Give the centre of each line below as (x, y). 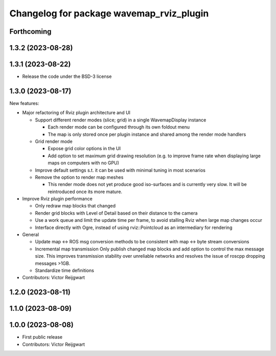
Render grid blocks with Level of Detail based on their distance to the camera (116, 213)
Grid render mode (54, 141)
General (31, 235)
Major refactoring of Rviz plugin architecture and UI (76, 113)
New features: (24, 103)
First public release (42, 337)
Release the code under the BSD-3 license (67, 76)
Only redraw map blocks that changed (75, 206)
